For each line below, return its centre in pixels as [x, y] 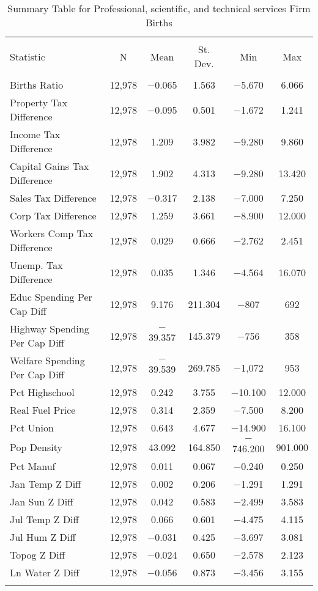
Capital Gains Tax [50, 166]
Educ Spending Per [51, 297]
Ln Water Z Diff [45, 572]
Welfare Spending [47, 360]
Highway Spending [50, 329]
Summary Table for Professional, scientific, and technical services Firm [159, 8]
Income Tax [35, 134]
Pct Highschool [42, 392]
